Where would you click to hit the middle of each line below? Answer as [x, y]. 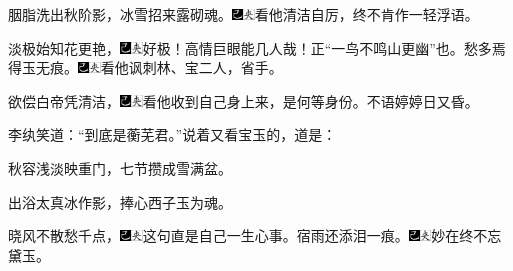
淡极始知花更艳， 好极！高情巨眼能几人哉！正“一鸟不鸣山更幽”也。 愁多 [250, 47]
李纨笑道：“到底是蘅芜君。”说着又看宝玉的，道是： [172, 134]
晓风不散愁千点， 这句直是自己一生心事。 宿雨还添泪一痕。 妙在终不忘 [255, 235]
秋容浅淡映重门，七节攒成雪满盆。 [120, 167]
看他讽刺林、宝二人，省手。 [191, 67]
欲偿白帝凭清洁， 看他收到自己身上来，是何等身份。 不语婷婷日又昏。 [243, 100]
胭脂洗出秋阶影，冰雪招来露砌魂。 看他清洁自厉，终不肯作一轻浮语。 [243, 14]
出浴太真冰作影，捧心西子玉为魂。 [120, 201]
